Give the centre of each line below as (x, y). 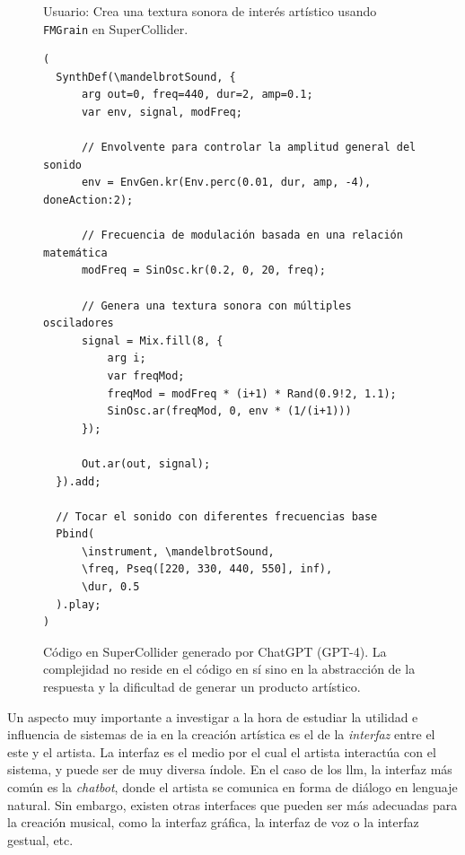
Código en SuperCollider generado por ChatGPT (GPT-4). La (215, 651)
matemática (75, 253)
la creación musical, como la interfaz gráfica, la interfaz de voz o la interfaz (213, 822)
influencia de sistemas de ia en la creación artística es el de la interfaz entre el (221, 734)
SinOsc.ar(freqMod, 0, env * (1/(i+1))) (229, 411)
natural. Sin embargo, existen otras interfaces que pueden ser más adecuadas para (232, 804)
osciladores (79, 323)
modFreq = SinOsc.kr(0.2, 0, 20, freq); (203, 270)
